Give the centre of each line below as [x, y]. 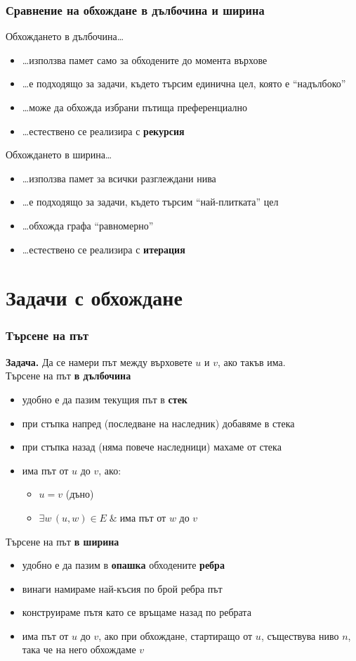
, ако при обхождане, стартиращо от [176, 635]
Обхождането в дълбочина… [65, 36]
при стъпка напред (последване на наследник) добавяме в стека [158, 423]
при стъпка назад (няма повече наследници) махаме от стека [152, 447]
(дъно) [80, 494]
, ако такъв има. [251, 361]
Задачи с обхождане [94, 297]
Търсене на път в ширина [62, 541]
